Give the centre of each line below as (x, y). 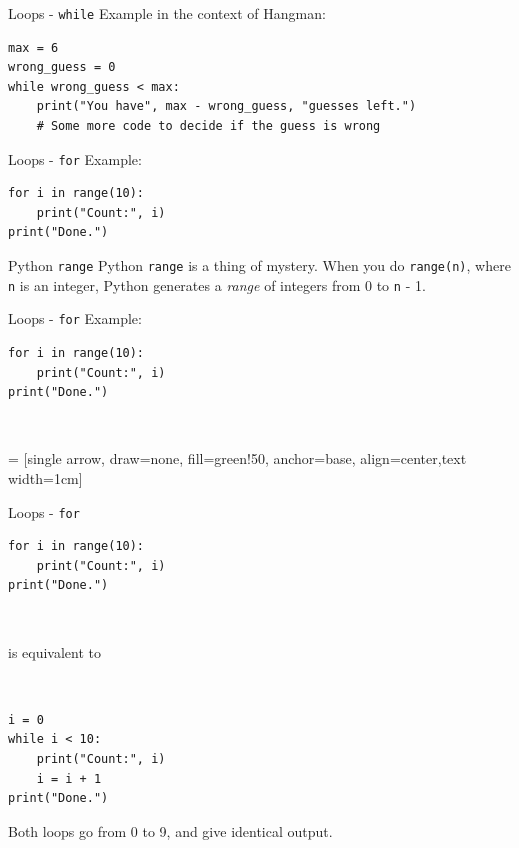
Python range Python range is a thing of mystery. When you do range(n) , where (259, 265)
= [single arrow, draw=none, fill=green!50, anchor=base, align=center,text (237, 458)
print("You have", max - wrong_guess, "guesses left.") (226, 106)
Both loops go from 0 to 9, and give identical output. (170, 830)
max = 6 (33, 47)
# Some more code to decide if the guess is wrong (208, 126)
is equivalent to (55, 651)
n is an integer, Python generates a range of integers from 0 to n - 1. (217, 284)
